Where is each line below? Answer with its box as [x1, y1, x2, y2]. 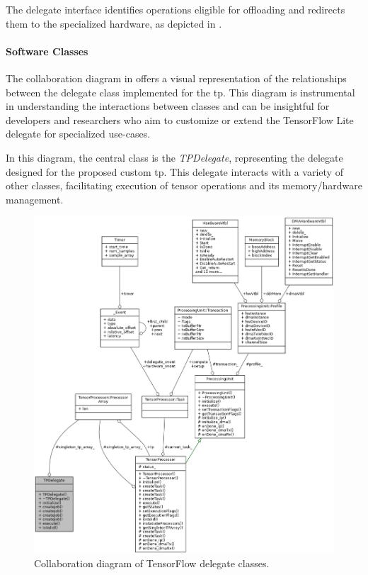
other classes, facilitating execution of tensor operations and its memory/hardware [6, 178, 362, 193]
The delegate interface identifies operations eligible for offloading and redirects [6, 2, 345, 16]
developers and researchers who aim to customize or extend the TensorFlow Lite [6, 112, 354, 127]
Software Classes [6, 43, 88, 58]
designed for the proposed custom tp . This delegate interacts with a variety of [6, 164, 343, 179]
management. [6, 191, 64, 206]
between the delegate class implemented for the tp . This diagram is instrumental [6, 84, 355, 99]
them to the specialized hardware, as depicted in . [6, 16, 222, 30]
